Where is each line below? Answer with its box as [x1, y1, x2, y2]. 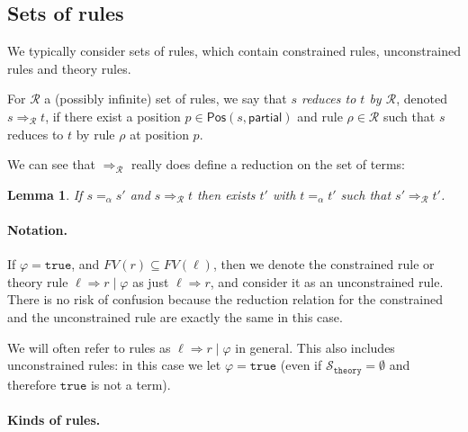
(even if [280, 355, 322, 374]
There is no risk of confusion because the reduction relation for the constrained [7, 290, 444, 309]
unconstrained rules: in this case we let [7, 355, 221, 374]
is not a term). [90, 374, 171, 393]
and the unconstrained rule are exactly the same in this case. [7, 307, 343, 326]
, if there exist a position [45, 106, 181, 125]
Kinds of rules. [7, 409, 101, 428]
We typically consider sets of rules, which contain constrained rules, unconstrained [7, 41, 461, 60]
